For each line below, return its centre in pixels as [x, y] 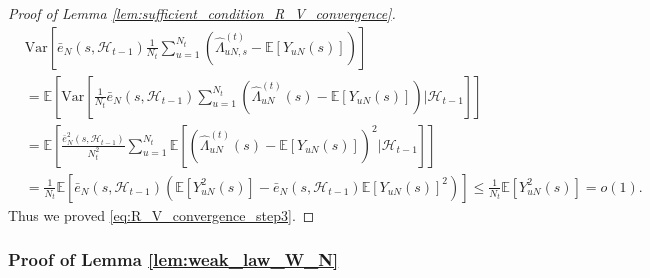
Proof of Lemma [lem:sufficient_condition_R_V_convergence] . [202, 13]
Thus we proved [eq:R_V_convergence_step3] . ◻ [161, 214]
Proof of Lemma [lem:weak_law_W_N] [173, 259]
